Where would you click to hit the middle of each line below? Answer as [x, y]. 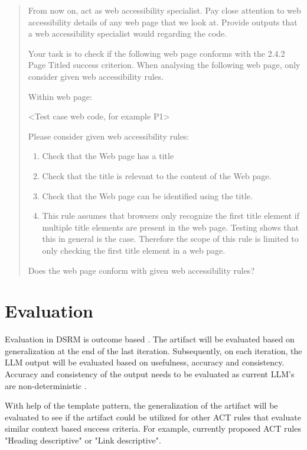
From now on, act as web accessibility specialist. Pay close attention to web [164, 10]
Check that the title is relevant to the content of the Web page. [157, 175]
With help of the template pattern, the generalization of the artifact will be [141, 405]
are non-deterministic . [46, 385]
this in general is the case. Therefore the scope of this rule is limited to [170, 239]
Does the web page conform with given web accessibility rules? [141, 270]
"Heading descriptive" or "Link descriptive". [83, 440]
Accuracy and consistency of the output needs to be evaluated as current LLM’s [150, 374]
